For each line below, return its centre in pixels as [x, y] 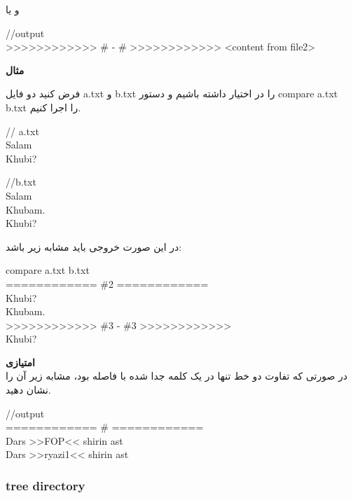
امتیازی [20, 362]
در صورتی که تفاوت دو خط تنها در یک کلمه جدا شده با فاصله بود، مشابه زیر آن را [177, 376]
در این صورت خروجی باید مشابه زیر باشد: [94, 246]
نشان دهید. [28, 390]
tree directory [46, 485]
